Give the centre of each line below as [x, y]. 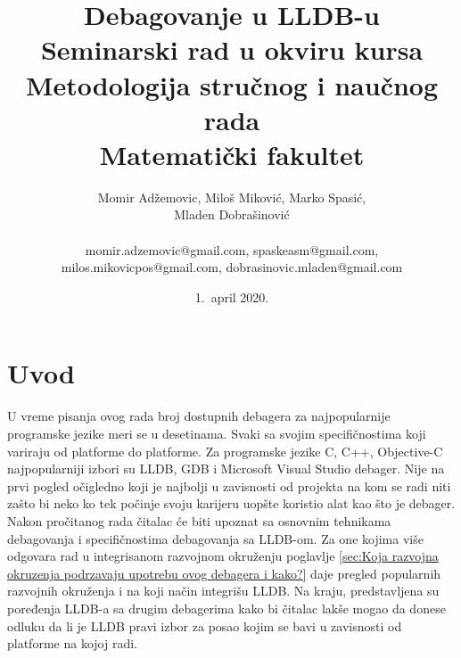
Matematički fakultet [232, 154]
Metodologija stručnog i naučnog [232, 84]
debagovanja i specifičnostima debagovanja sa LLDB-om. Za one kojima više [215, 538]
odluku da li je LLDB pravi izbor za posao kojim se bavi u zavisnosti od [205, 625]
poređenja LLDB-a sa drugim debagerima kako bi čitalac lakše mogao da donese [226, 608]
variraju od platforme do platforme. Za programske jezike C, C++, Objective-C [225, 451]
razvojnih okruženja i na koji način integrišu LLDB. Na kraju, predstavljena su [223, 591]
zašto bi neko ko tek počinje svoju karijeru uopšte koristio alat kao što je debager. [231, 503]
